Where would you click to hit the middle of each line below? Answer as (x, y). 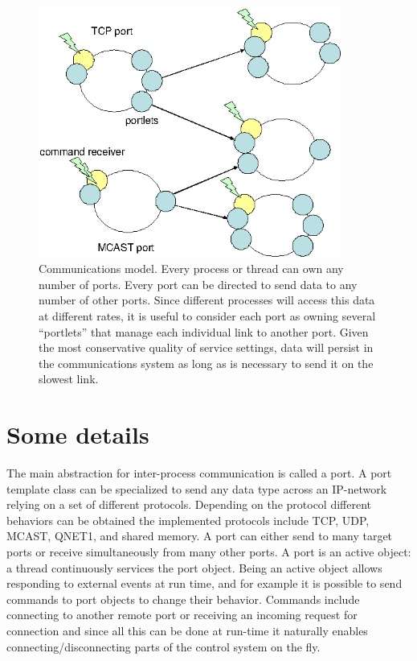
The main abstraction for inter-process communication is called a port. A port (199, 473)
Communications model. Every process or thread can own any (191, 269)
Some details (78, 434)
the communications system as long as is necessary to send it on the (206, 363)
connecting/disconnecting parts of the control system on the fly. (164, 646)
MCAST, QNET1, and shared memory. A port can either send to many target (200, 536)
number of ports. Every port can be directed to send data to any (198, 284)
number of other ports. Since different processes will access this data (207, 300)
